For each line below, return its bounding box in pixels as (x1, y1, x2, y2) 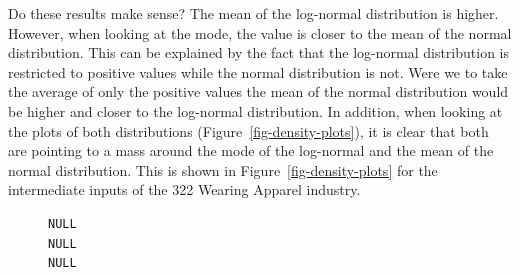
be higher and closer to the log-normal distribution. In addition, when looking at (8, 100, 503, 121)
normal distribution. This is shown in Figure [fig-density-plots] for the (8, 159, 438, 180)
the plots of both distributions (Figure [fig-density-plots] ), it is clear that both (8, 120, 489, 141)
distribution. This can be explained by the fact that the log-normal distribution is (8, 42, 509, 63)
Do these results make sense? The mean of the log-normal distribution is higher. (8, 3, 499, 23)
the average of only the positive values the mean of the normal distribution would (8, 81, 509, 102)
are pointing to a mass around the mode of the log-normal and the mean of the (8, 140, 494, 161)
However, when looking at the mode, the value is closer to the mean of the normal (8, 22, 512, 43)
